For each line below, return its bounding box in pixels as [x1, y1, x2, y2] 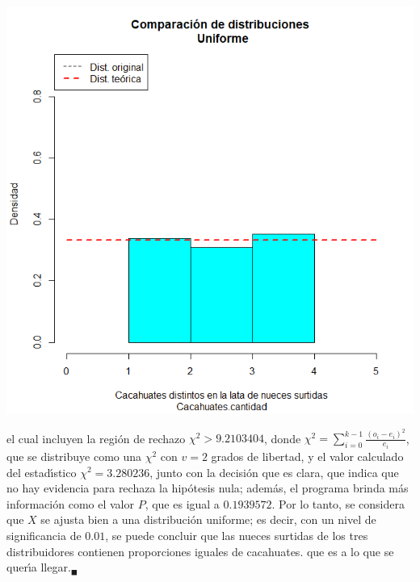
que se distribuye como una [6, 447, 142, 464]
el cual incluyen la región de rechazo [6, 429, 186, 446]
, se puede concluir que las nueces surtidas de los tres [105, 526, 368, 543]
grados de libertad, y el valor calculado [211, 447, 404, 464]
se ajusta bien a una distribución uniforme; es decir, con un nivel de [40, 511, 376, 528]
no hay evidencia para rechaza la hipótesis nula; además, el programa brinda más [6, 479, 409, 496]
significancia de [6, 526, 82, 543]
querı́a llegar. [6, 559, 71, 576]
